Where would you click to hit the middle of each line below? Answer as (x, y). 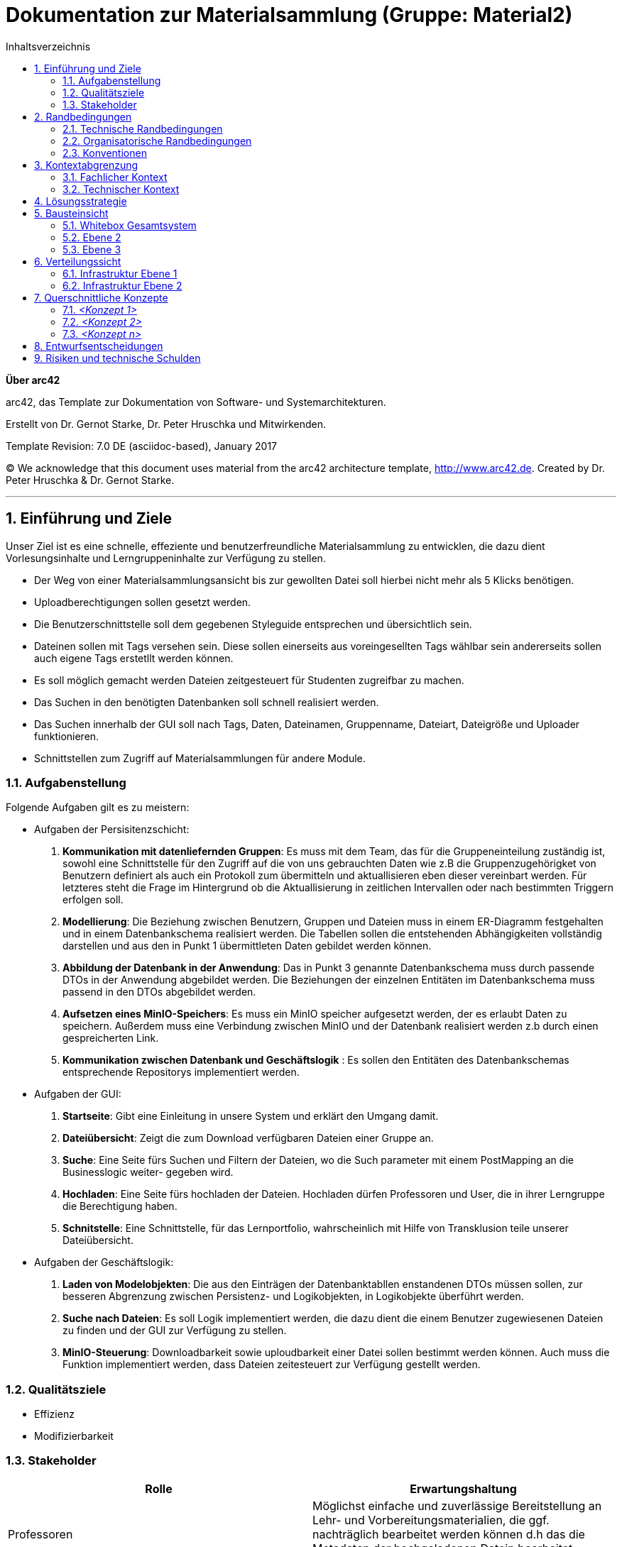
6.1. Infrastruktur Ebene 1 (120, 273)
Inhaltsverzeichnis (48, 46)
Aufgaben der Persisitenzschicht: (112, 830)
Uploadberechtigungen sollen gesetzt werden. (143, 602)
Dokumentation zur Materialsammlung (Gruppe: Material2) (289, 15)
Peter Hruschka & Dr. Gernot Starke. (90, 480)
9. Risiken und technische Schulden (118, 358)
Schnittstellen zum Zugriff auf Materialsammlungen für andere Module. (200, 758)
